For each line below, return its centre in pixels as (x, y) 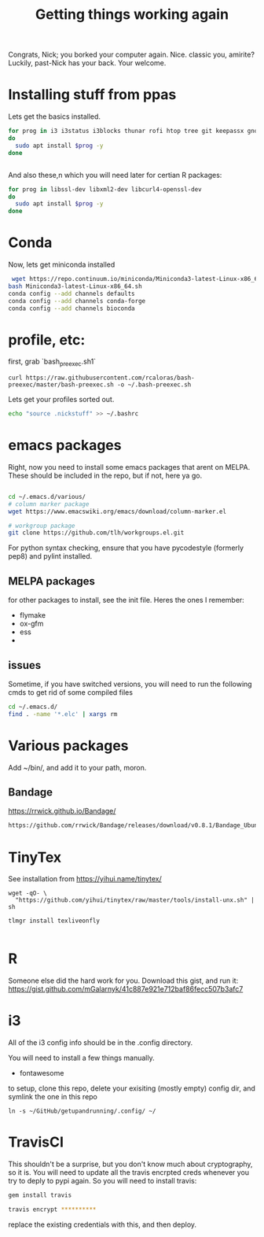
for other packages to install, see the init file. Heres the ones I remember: (126, 600)
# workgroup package (42, 526)
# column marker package (49, 504)
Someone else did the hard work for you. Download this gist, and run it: (123, 980)
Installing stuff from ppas (92, 95)
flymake (32, 615)
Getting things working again (132, 15)
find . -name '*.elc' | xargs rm (63, 714)
